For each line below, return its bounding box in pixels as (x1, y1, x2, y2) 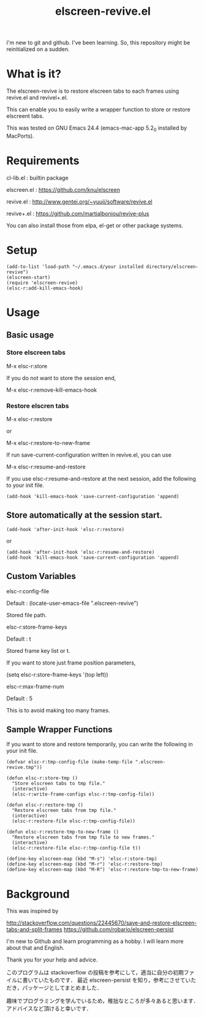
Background (6, 887, 70, 901)
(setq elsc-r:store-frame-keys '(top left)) (6, 671, 108, 678)
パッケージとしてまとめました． (22, 984, 103, 992)
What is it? (6, 67, 62, 81)
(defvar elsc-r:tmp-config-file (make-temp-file (6, 759, 133, 765)
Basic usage (6, 330, 54, 341)
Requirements (6, 154, 80, 168)
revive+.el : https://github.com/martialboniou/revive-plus (6, 210, 149, 217)
